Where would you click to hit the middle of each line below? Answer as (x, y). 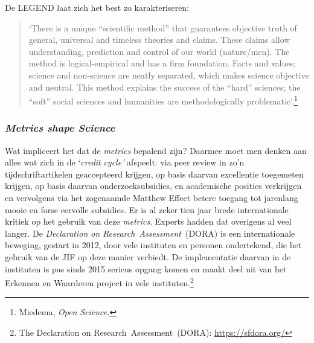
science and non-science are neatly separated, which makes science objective (169, 75)
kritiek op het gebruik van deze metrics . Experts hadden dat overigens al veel (148, 221)
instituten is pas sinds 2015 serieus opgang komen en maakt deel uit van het (146, 268)
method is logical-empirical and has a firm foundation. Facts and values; (162, 63)
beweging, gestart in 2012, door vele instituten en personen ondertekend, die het (153, 245)
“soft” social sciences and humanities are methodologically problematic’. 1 (163, 100)
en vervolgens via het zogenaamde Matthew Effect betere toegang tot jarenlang (152, 197)
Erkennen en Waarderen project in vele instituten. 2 (99, 282)
